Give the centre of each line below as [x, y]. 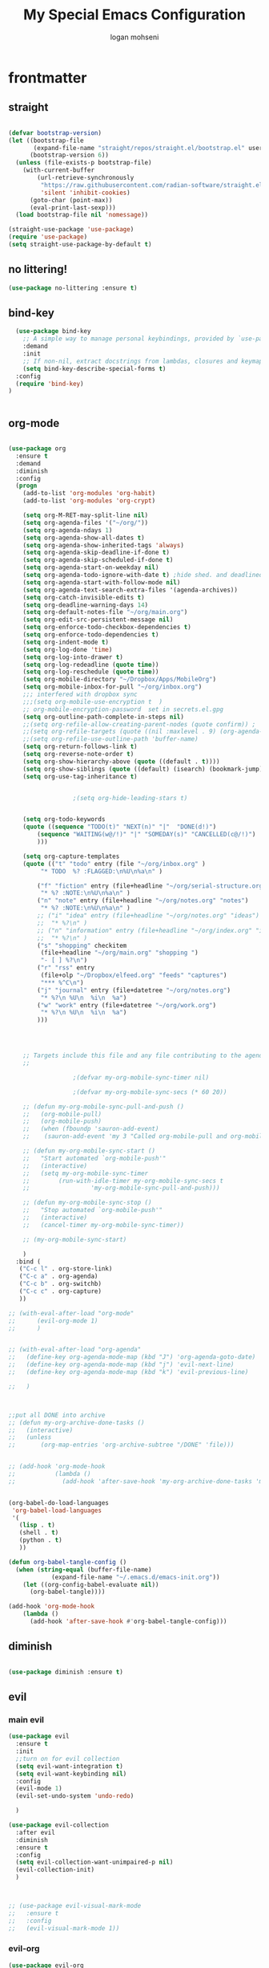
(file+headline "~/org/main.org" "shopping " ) [119, 953]
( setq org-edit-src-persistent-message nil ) [98, 620]
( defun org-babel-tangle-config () [68, 1562]
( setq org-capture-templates [71, 856]
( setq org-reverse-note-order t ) [78, 754]
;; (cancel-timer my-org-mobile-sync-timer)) [103, 1225]
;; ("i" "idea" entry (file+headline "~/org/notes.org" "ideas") [149, 916]
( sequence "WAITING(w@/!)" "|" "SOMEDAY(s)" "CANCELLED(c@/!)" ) [147, 835]
